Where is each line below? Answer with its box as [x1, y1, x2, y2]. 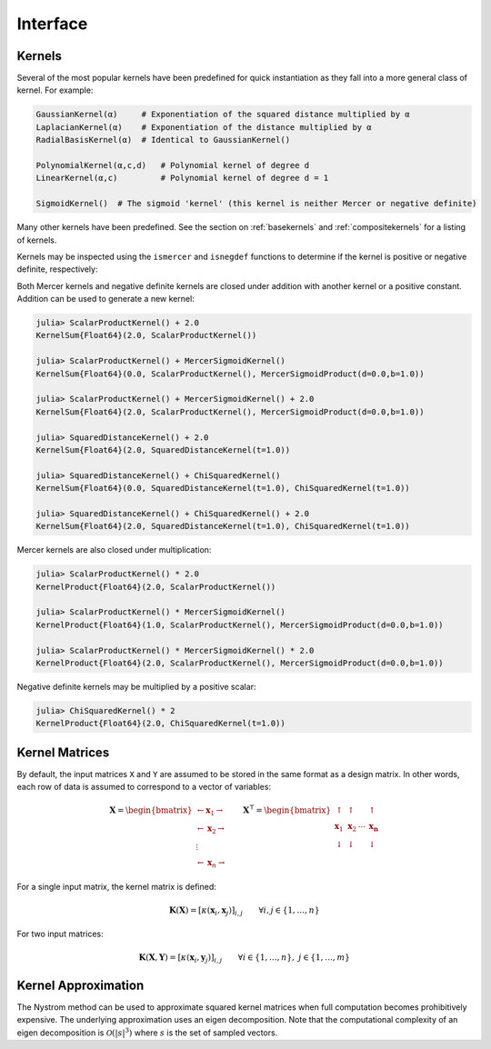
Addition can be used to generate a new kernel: [16, 294, 195, 305]
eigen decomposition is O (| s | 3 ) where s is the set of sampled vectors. [16, 1025, 278, 1038]
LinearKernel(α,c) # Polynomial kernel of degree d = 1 [35, 173, 329, 184]
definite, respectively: [16, 264, 98, 275]
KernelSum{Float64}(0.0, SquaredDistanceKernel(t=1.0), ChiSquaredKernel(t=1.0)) [35, 483, 411, 494]
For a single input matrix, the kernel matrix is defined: [16, 881, 217, 892]
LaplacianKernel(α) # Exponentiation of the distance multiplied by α [35, 122, 372, 132]
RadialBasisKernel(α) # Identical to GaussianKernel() [35, 135, 291, 145]
